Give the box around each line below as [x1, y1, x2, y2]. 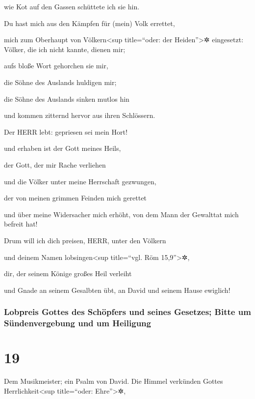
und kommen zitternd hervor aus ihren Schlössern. [4, 110, 155, 120]
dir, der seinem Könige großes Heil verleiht [4, 268, 132, 279]
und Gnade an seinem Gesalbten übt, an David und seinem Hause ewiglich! [4, 285, 230, 295]
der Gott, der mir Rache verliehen [4, 159, 106, 170]
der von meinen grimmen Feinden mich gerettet [4, 193, 147, 203]
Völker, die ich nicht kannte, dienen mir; [4, 44, 126, 54]
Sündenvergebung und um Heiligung [4, 317, 151, 329]
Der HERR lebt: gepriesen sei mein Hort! [4, 126, 127, 137]
